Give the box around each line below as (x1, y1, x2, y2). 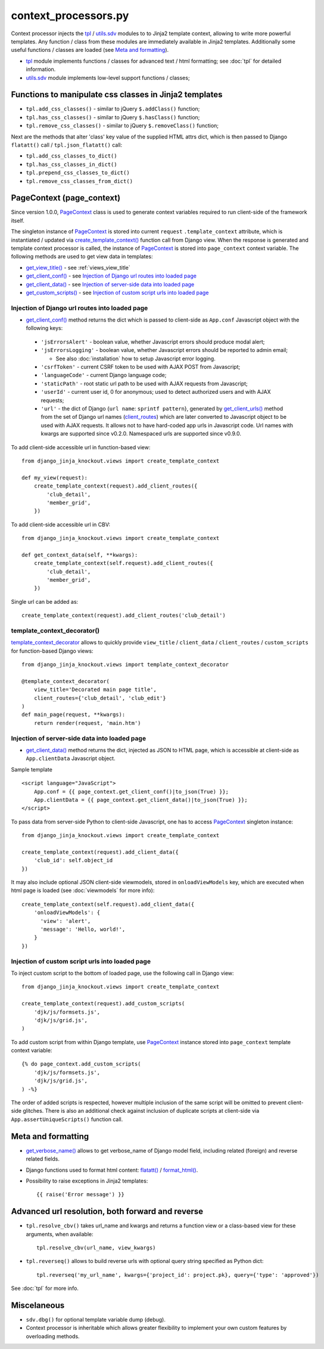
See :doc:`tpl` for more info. (11, 1285, 79, 1292)
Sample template (11, 765, 53, 773)
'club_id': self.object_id (33, 857, 113, 864)
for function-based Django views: (11, 647, 94, 655)
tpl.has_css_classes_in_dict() (26, 161, 117, 168)
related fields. (26, 1155, 60, 1163)
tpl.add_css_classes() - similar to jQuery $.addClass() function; (26, 105, 200, 113)
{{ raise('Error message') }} (36, 1191, 125, 1198)
